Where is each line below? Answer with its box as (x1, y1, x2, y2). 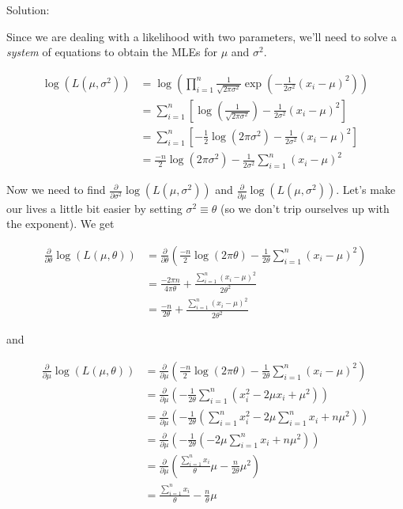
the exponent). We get (6, 215, 115, 232)
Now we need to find (6, 181, 106, 198)
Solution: (6, 2, 50, 17)
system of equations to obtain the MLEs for (6, 44, 217, 60)
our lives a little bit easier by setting (6, 199, 183, 216)
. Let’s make (336, 181, 396, 198)
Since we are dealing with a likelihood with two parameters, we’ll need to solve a (6, 28, 397, 44)
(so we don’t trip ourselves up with (220, 199, 390, 216)
